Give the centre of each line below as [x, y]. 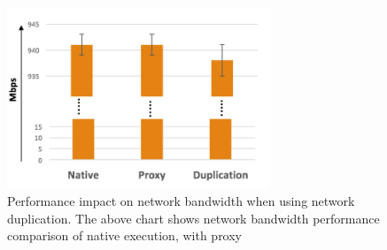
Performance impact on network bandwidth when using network [181, 201]
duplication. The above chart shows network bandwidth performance [193, 218]
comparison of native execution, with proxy [125, 235]
